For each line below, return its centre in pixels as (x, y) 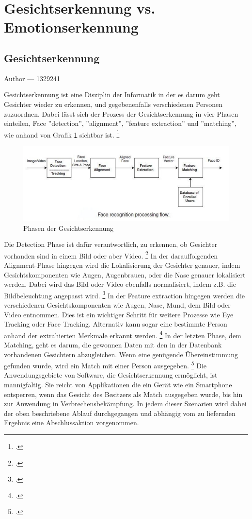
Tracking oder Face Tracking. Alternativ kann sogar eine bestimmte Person (116, 324)
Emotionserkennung (71, 27)
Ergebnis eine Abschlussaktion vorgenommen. (71, 423)
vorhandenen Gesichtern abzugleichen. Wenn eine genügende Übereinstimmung (121, 354)
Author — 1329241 (32, 78)
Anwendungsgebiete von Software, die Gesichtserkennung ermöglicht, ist (111, 375)
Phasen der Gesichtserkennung (69, 228)
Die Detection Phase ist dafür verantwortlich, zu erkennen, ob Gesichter (111, 244)
